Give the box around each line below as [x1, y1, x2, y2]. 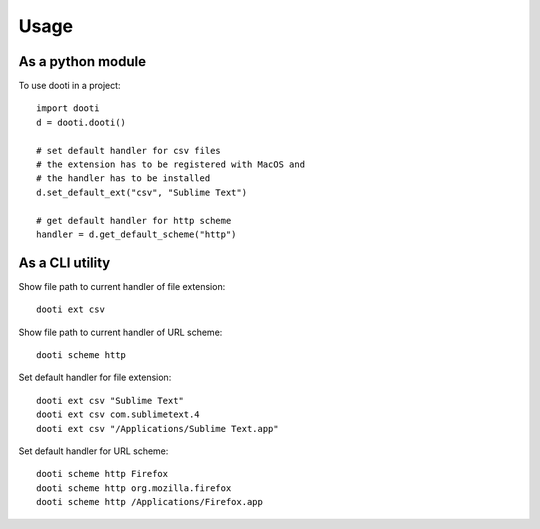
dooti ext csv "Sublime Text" [36, 395, 185, 406]
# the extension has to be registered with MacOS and [36, 159, 305, 170]
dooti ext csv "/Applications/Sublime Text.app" [36, 423, 279, 434]
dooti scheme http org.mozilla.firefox [36, 482, 232, 494]
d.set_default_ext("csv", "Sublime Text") [36, 186, 248, 198]
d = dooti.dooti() [36, 116, 127, 128]
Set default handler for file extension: [18, 371, 172, 384]
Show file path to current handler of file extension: [18, 280, 226, 292]
